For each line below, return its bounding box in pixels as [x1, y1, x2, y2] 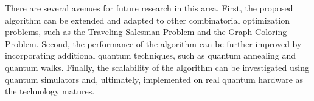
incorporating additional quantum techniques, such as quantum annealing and [5, 49, 296, 62]
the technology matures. [5, 85, 95, 97]
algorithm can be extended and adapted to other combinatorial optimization [5, 13, 290, 26]
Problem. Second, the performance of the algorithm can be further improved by [5, 37, 302, 50]
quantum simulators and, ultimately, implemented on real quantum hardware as [5, 73, 304, 85]
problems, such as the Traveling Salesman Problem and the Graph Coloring [5, 25, 287, 38]
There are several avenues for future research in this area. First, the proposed [5, 2, 293, 14]
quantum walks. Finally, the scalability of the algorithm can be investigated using [5, 60, 309, 73]
